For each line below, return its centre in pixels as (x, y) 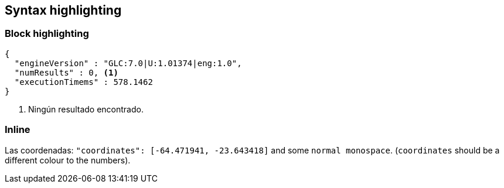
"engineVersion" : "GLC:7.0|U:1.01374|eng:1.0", (128, 63)
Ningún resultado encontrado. (86, 109)
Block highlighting (47, 34)
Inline (18, 130)
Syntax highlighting (63, 10)
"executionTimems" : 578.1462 (84, 82)
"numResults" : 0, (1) (66, 72)
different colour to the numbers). (68, 160)
